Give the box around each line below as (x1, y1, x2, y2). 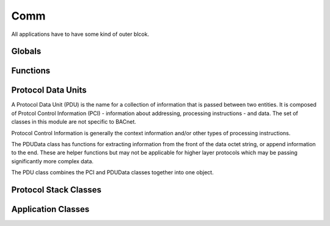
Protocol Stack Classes (11, 185, 102, 195)
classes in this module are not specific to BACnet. (11, 118, 137, 125)
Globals (11, 46, 42, 57)
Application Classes (11, 204, 90, 214)
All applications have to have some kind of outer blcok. (11, 30, 150, 38)
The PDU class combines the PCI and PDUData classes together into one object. (11, 169, 214, 176)
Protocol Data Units (11, 85, 87, 96)
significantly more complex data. (11, 157, 94, 164)
